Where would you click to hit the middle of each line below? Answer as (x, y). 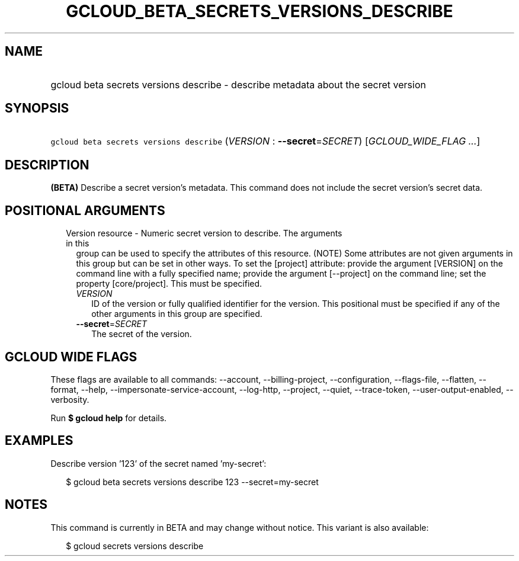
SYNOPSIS (37, 108)
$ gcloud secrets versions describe (135, 546)
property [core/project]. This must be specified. (169, 284)
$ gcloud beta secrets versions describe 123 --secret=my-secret (192, 482)
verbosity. (70, 399)
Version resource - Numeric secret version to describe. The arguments (204, 233)
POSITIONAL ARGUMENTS (85, 210)
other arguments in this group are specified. (177, 314)
